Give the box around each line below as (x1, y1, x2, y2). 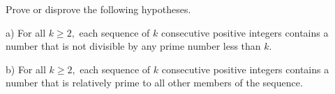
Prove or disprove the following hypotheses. (6, 2, 191, 16)
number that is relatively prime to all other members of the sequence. (6, 75, 303, 90)
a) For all (6, 25, 46, 39)
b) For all (6, 62, 46, 76)
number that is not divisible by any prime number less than (6, 39, 261, 53)
